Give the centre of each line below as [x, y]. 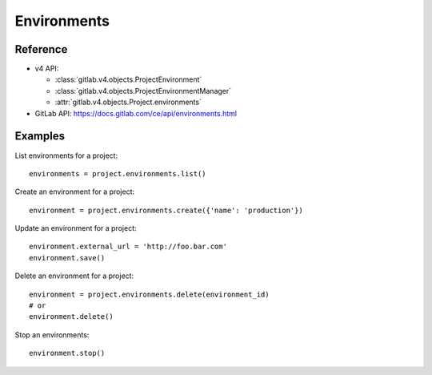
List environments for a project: [66, 155]
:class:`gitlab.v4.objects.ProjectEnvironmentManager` [143, 91]
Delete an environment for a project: [74, 276]
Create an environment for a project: [75, 192]
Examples [40, 136]
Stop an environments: [52, 335]
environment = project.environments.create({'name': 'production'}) [166, 210]
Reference [41, 49]
